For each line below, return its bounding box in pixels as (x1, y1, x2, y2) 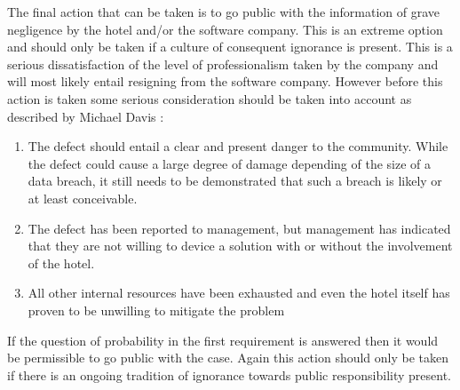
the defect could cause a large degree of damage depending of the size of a (28, 154, 432, 172)
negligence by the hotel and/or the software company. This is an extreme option (7, 20, 443, 38)
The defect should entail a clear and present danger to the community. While (28, 137, 448, 155)
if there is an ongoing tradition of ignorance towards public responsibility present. (7, 365, 452, 384)
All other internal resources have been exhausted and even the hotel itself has (28, 283, 450, 302)
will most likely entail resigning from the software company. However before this (7, 72, 443, 91)
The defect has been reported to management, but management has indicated (28, 219, 451, 237)
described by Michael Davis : (7, 107, 164, 125)
